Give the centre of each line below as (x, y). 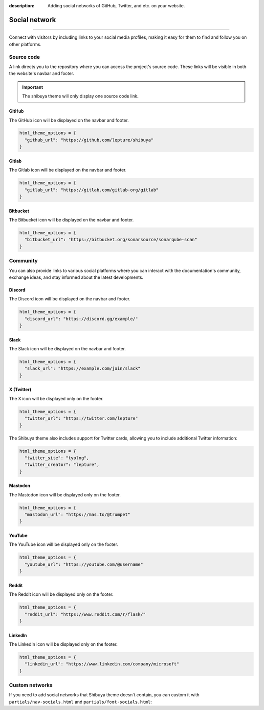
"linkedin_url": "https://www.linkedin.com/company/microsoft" (102, 664)
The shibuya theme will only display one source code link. (80, 96)
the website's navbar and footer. (42, 73)
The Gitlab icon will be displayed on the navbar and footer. (68, 170)
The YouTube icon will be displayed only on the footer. (64, 544)
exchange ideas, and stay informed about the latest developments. (76, 277)
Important (33, 87)
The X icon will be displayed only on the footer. (56, 398)
